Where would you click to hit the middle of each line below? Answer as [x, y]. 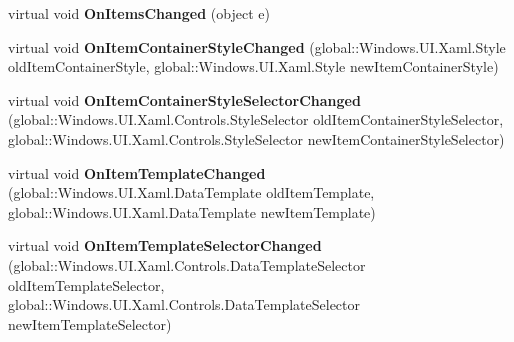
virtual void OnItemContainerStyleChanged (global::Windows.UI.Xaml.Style [257, 46]
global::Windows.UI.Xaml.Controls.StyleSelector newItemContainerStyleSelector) [256, 138]
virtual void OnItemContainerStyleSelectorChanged [184, 99]
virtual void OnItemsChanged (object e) [139, 13]
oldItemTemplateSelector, [86, 284]
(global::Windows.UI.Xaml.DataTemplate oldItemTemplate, [191, 192]
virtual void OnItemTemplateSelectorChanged [165, 245]
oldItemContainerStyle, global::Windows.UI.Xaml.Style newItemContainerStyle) [253, 66]
